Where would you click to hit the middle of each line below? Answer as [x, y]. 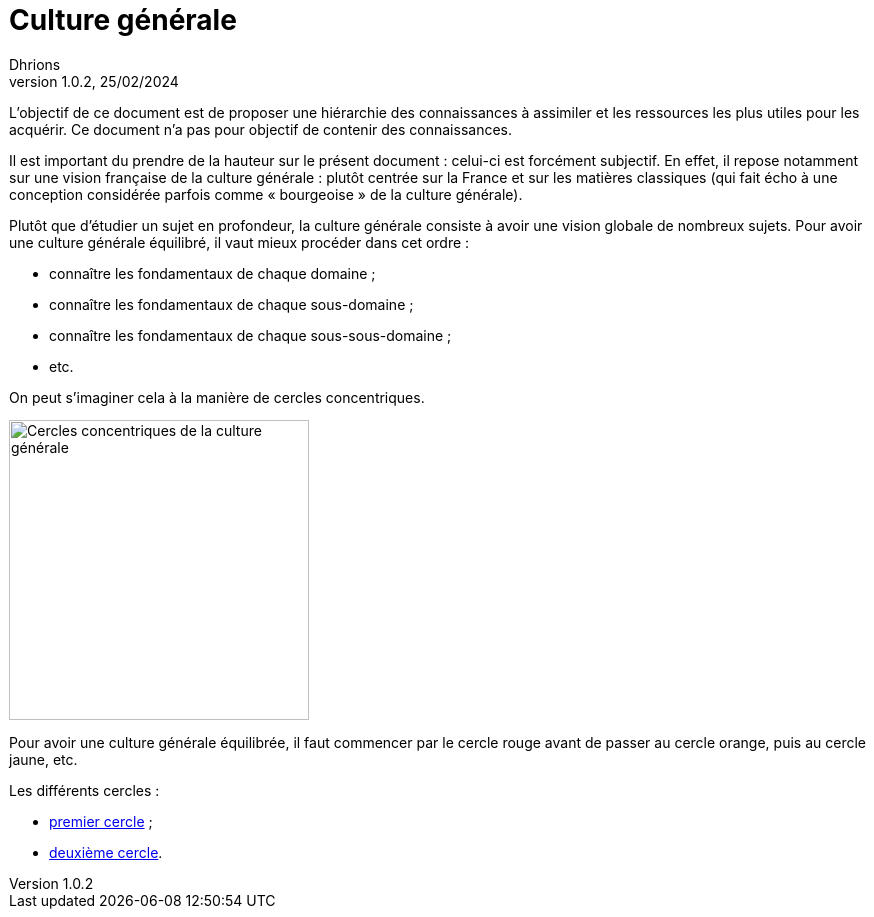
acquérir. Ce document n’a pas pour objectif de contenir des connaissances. [260, 129]
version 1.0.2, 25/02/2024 [94, 81]
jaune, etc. [43, 759]
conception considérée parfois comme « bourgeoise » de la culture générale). [266, 194]
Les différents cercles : [84, 790]
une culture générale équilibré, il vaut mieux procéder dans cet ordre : [239, 242]
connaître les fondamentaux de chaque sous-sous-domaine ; [250, 335]
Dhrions [35, 64]
